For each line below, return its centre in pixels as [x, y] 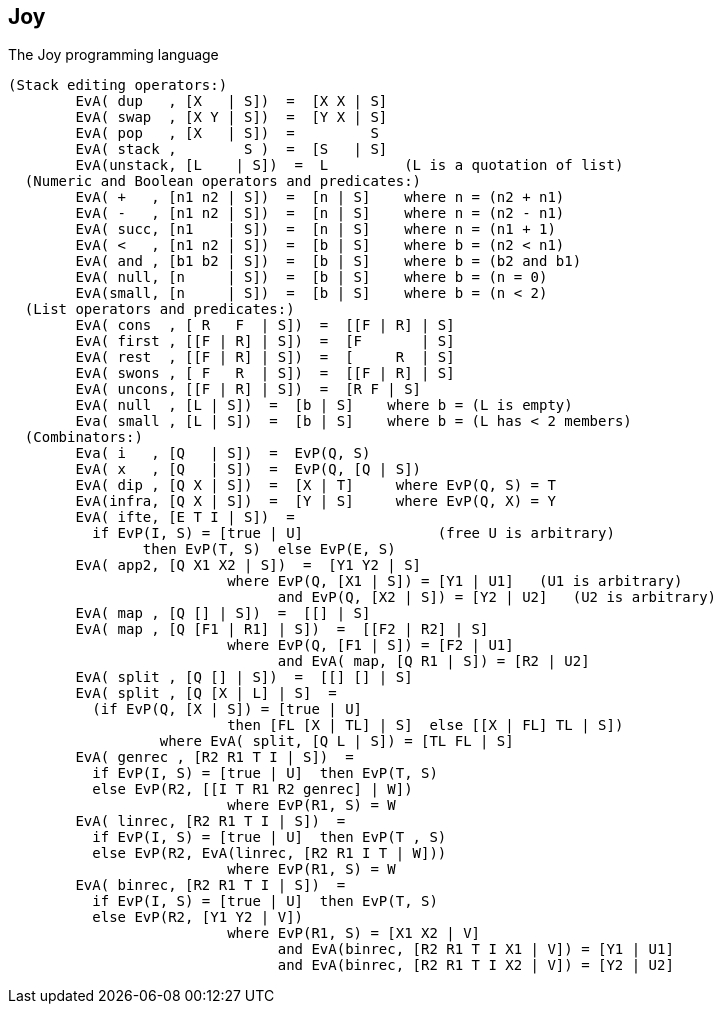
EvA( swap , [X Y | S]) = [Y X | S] [231, 117]
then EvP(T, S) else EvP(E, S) [269, 549]
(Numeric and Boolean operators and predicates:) [223, 181]
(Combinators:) [83, 437]
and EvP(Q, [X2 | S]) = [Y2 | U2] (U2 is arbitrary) [497, 597]
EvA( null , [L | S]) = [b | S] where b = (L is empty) [324, 405]
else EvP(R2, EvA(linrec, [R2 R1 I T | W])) [269, 853]
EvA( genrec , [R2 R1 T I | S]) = [214, 757]
